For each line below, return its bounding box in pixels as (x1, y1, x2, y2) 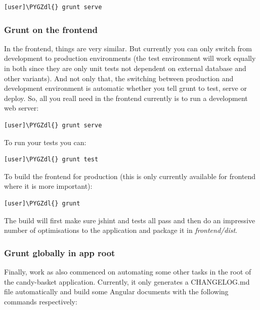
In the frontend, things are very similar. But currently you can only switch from (4, 43, 252, 53)
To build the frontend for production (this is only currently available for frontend (4, 170, 256, 181)
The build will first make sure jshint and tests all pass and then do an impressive (4, 215, 255, 225)
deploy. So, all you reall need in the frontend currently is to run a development (4, 92, 248, 103)
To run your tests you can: (4, 136, 86, 147)
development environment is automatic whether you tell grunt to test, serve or (4, 83, 247, 93)
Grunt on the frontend (4, 23, 98, 36)
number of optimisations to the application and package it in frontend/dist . (4, 225, 237, 235)
